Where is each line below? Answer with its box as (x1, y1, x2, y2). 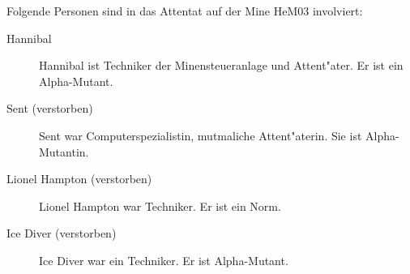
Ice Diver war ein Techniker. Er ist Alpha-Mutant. (39, 251, 288, 268)
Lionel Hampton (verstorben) (6, 170, 152, 187)
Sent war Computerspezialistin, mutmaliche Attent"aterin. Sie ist (39, 126, 362, 143)
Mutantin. (39, 143, 89, 160)
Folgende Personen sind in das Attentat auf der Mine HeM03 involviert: (6, 2, 363, 19)
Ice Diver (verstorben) (6, 225, 117, 242)
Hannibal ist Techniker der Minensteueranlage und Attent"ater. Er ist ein (39, 57, 404, 74)
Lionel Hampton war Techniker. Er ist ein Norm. (39, 197, 281, 214)
